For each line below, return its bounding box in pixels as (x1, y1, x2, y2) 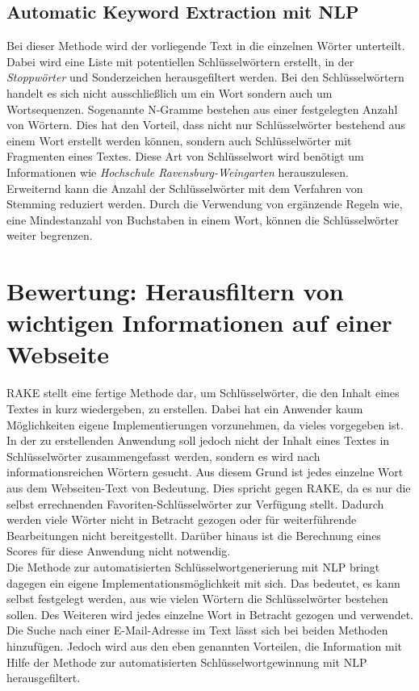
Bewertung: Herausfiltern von (6, 274, 344, 308)
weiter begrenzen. (6, 227, 93, 244)
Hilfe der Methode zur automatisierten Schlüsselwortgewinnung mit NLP (6, 653, 367, 670)
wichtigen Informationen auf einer (6, 306, 392, 339)
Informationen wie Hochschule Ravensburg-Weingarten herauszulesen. (6, 163, 349, 180)
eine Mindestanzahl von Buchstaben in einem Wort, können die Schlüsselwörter (6, 211, 399, 228)
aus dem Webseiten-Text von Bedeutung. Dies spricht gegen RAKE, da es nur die (6, 479, 411, 496)
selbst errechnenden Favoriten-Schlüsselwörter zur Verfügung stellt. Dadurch (6, 495, 384, 512)
